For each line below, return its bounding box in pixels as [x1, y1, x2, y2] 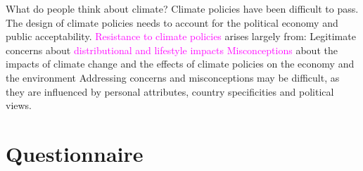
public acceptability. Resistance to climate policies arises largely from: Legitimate [6, 29, 356, 44]
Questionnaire [6, 139, 144, 167]
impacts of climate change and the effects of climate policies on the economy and [6, 56, 355, 71]
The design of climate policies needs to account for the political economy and [6, 15, 338, 30]
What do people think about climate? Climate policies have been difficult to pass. [6, 1, 359, 15]
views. [6, 98, 32, 113]
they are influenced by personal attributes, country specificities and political [6, 84, 334, 99]
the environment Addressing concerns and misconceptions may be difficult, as [6, 70, 340, 84]
